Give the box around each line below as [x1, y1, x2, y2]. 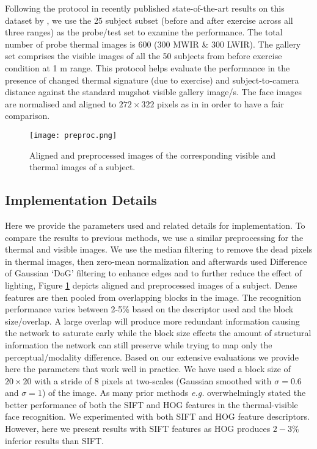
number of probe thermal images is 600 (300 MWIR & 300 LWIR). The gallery [5, 37, 301, 50]
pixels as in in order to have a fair [157, 97, 284, 110]
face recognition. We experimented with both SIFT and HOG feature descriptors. [5, 410, 310, 423]
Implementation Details [5, 190, 157, 209]
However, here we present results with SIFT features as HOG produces [5, 422, 271, 435]
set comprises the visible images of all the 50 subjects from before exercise [5, 49, 282, 62]
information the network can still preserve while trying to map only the [5, 338, 272, 351]
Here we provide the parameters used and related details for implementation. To [5, 218, 305, 231]
